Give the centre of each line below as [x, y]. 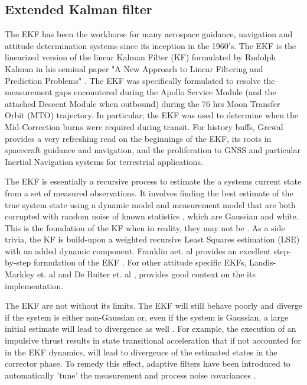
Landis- [262, 262]
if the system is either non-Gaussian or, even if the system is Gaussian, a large [147, 317]
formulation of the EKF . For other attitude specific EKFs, [140, 262]
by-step [18, 262]
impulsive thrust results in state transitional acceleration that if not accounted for [153, 340]
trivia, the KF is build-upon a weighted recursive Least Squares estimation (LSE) [152, 239]
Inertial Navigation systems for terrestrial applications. [104, 161]
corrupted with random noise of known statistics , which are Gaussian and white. [152, 216]
